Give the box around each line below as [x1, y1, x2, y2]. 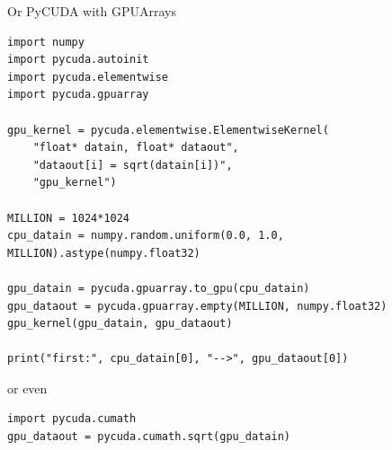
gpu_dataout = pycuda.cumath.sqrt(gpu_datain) [7, 430, 290, 444]
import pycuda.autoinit [7, 53, 149, 66]
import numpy [7, 35, 85, 49]
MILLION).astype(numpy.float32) [7, 246, 200, 260]
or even [7, 378, 48, 397]
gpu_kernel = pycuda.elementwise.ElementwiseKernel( [7, 123, 329, 137]
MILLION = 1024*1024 [7, 211, 130, 225]
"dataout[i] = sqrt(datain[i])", [32, 158, 233, 172]
